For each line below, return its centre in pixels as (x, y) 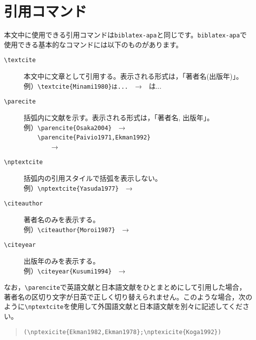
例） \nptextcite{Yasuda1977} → (78, 187)
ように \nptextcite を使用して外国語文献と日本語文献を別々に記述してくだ (123, 306)
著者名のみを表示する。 (62, 219)
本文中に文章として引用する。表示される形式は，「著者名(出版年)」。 (133, 76)
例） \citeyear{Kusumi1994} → (75, 270)
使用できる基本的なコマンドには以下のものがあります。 (93, 44)
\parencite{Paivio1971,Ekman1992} (94, 138)
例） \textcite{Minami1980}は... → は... (93, 85)
